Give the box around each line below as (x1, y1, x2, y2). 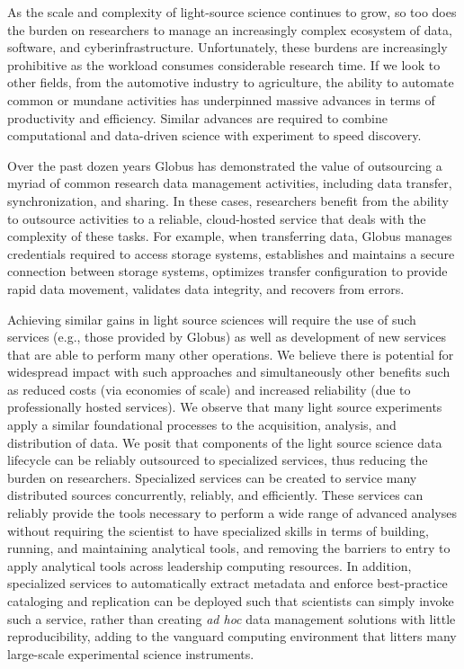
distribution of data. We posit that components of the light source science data (7, 433, 442, 451)
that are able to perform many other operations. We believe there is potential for (7, 344, 454, 363)
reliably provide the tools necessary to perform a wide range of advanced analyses (7, 504, 457, 522)
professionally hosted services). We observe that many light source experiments (7, 397, 442, 416)
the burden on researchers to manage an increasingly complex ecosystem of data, (7, 20, 452, 39)
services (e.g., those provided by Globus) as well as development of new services (7, 327, 447, 346)
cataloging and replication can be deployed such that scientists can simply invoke (7, 592, 454, 610)
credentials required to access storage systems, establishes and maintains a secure (7, 244, 455, 263)
